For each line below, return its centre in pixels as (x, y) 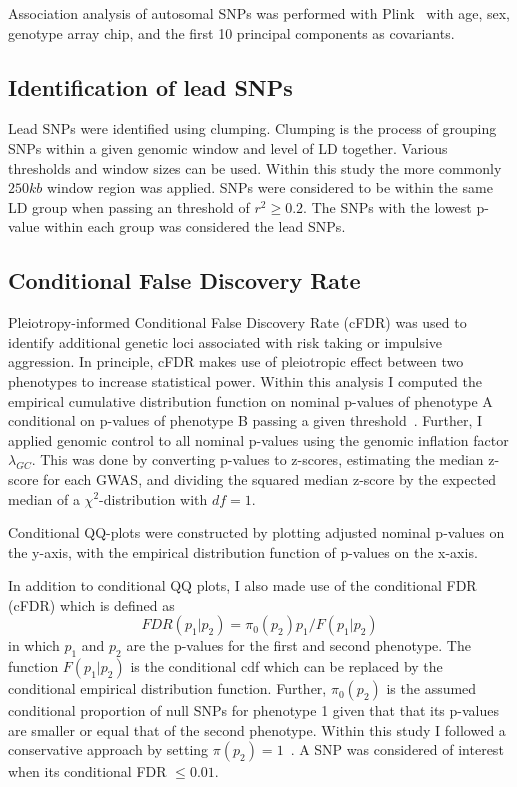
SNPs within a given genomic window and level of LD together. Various (228, 147)
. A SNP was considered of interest (397, 749)
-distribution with (153, 498)
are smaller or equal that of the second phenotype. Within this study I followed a (257, 729)
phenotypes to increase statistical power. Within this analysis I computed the (245, 380)
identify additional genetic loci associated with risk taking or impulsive (225, 341)
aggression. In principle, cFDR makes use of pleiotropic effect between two (236, 361)
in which (34, 645)
